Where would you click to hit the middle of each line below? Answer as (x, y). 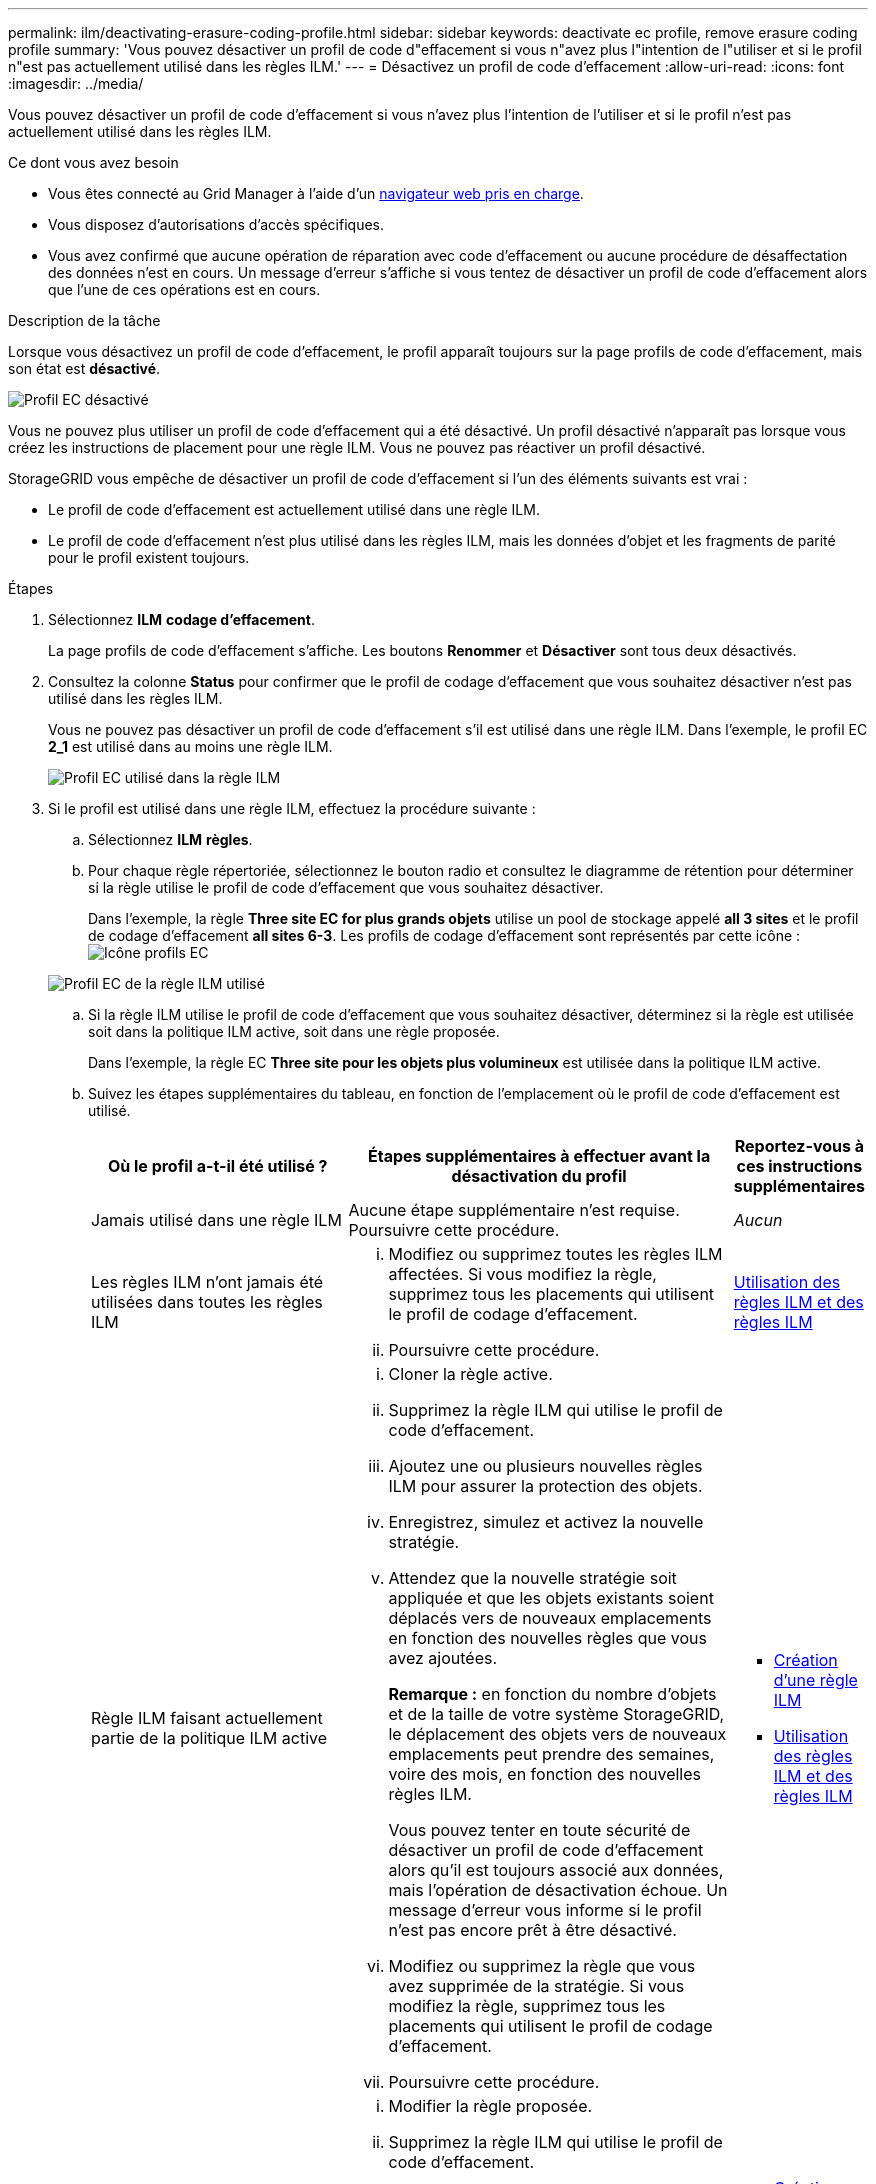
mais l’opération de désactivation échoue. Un (558, 1890)
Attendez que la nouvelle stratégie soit (532, 1578)
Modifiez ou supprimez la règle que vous (542, 1966)
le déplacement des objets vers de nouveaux (557, 1734)
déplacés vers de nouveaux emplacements (550, 1618)
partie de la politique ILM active (209, 1738)
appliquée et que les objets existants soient (551, 1598)
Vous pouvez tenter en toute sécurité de (539, 1830)
